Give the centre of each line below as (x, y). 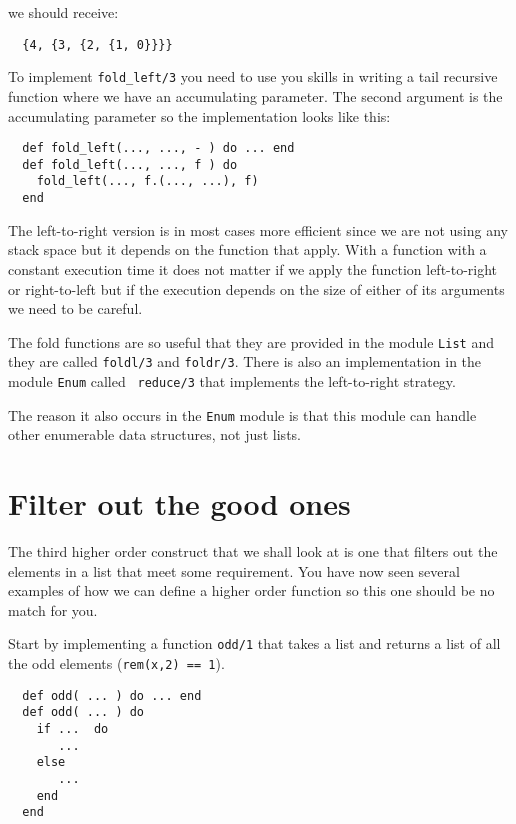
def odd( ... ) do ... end (112, 695)
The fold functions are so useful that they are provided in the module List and (251, 341)
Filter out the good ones (179, 503)
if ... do (72, 729)
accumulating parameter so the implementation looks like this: (199, 115)
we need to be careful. (75, 308)
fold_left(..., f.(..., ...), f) (147, 181)
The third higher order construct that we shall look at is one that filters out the (253, 551)
